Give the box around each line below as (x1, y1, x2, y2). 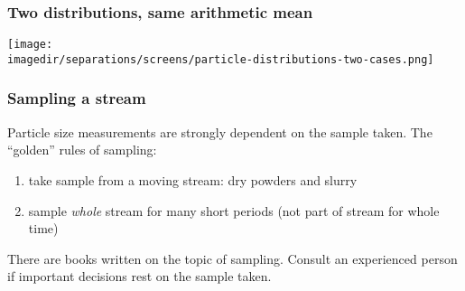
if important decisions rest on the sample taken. (7, 267, 272, 286)
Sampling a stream (7, 87, 146, 109)
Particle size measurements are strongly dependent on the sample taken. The (7, 122, 432, 141)
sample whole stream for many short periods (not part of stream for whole (28, 201, 440, 220)
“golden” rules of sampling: (7, 140, 157, 159)
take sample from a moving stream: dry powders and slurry (28, 170, 358, 189)
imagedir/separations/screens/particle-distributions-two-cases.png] (7, 52, 434, 66)
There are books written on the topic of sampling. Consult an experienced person (7, 249, 458, 268)
